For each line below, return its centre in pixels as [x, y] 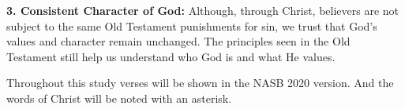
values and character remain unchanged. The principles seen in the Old [178, 41]
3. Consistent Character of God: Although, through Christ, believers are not [203, 10]
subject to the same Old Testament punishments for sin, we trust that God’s [192, 25]
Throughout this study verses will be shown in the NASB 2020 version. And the [200, 83]
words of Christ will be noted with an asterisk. [119, 98]
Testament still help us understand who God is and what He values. [171, 56]
